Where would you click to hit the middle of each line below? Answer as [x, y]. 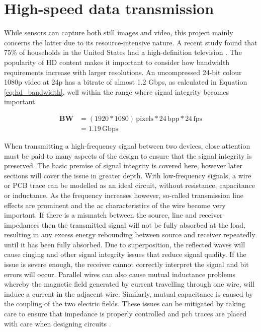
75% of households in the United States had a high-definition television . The [123, 52]
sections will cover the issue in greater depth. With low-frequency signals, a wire [128, 175]
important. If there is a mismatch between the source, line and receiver [113, 215]
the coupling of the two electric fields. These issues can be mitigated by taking [125, 304]
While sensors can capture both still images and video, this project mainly [119, 32]
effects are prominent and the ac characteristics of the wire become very [115, 205]
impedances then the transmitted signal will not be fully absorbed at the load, [125, 224]
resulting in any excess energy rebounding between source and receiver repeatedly [130, 235]
